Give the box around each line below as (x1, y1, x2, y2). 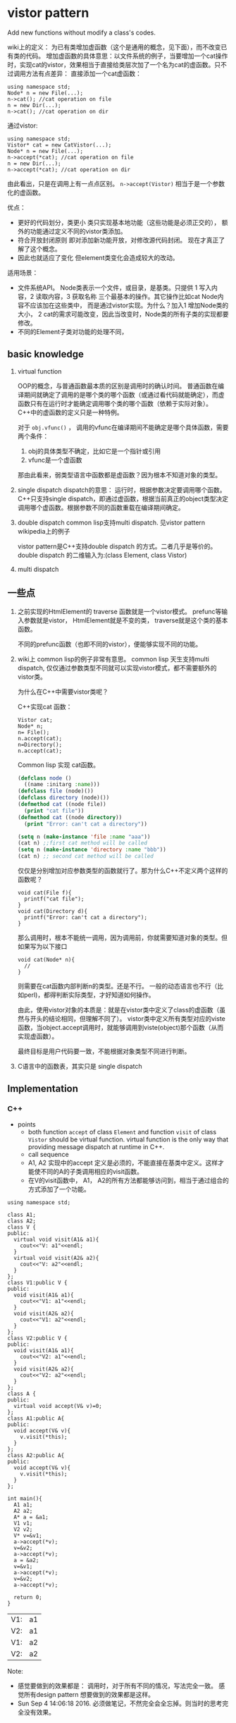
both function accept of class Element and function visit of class (27, 1127, 217, 1136)
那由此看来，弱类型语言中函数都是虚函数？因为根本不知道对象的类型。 (17, 470, 222, 479)
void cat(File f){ (17, 890, 72, 897)
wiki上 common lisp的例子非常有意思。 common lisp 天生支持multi (17, 654, 210, 663)
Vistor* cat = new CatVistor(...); (7, 141, 112, 149)
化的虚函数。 (7, 188, 44, 197)
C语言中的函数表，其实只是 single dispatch (17, 1062, 142, 1071)
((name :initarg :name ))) (24, 781, 100, 788)
